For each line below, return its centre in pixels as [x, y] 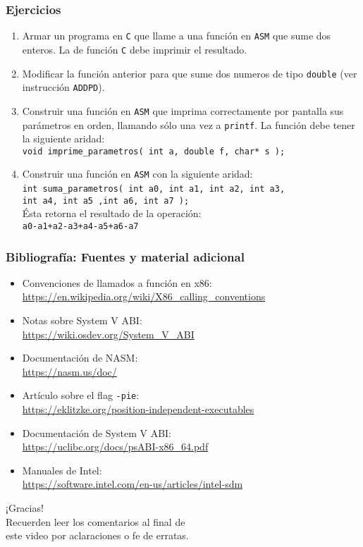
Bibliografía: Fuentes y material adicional [125, 256]
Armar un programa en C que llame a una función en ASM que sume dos [177, 36]
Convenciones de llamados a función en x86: [117, 282]
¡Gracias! [25, 508]
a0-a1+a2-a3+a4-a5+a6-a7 [80, 226]
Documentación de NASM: [80, 358]
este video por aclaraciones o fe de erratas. [97, 535]
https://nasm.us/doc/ [69, 371]
